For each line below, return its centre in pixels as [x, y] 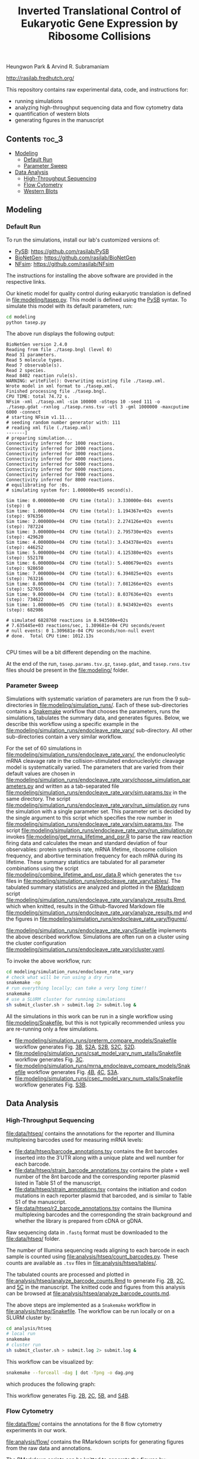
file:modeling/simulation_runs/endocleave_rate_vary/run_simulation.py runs [98, 805]
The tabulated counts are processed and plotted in [68, 1274]
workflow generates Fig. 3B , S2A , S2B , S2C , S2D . [75, 1047]
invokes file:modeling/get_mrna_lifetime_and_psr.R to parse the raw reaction [99, 837]
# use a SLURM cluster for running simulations [66, 1000]
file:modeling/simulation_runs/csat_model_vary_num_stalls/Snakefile [98, 1053]
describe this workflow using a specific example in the [73, 724]
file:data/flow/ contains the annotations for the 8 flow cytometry [84, 1424]
